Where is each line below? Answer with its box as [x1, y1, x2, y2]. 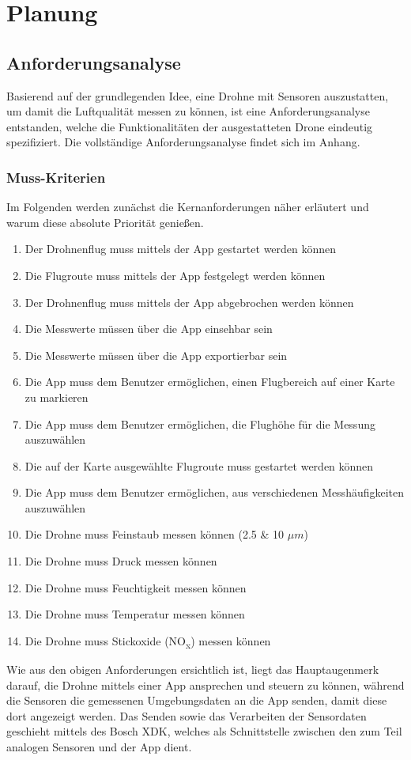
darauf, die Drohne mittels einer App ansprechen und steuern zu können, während [6, 676, 405, 693]
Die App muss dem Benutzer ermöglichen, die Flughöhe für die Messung [25, 415, 375, 432]
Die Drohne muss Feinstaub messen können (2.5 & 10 [25, 526, 285, 543]
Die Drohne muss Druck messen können [25, 553, 217, 569]
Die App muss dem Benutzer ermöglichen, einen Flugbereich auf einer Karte [25, 373, 395, 390]
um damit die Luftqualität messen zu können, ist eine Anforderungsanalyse [6, 103, 370, 119]
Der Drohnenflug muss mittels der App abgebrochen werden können [25, 293, 354, 310]
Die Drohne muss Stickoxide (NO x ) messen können [25, 632, 271, 651]
